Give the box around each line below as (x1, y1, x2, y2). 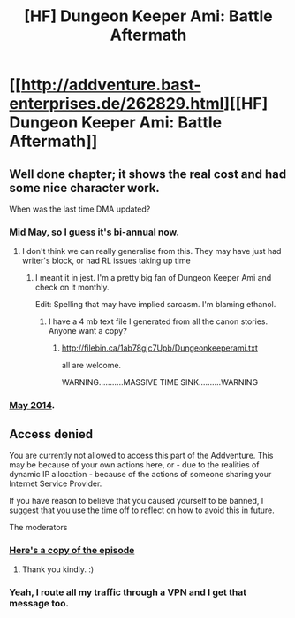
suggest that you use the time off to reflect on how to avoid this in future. (9, 505, 276, 515)
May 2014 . (9, 399, 56, 412)
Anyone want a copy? (48, 326, 128, 336)
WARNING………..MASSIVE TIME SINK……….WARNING (61, 377, 259, 388)
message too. (9, 598, 69, 610)
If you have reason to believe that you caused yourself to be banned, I (9, 496, 264, 506)
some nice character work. (9, 180, 161, 196)
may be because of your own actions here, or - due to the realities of (9, 460, 260, 470)
